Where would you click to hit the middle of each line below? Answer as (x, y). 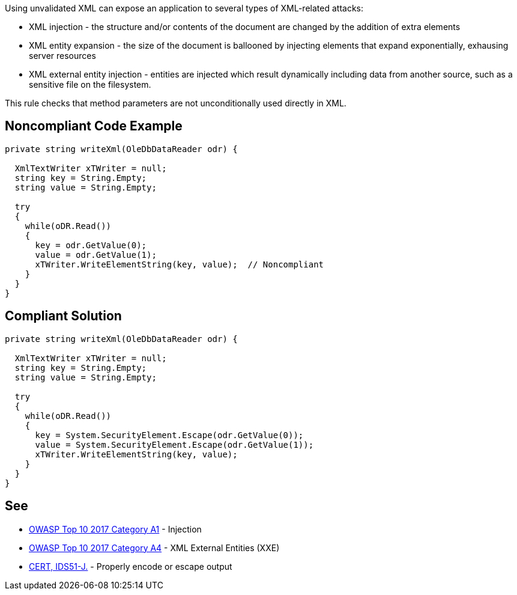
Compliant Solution (63, 316)
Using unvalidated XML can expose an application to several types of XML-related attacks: (184, 8)
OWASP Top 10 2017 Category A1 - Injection (115, 529)
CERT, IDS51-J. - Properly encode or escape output (131, 566)
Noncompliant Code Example (94, 126)
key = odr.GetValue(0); (91, 245)
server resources (62, 56)
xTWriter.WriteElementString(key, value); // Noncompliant (180, 264)
